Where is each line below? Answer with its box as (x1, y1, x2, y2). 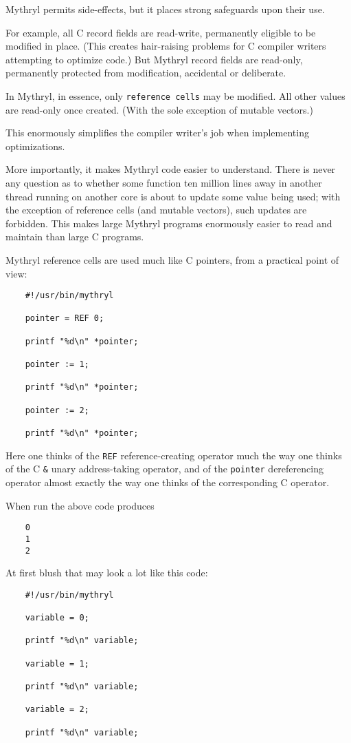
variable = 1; (25, 658, 89, 669)
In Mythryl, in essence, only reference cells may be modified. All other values (5, 88, 346, 103)
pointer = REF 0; (25, 313, 104, 324)
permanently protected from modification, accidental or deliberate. (5, 65, 286, 80)
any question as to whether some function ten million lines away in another (5, 176, 322, 189)
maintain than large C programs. (5, 229, 144, 244)
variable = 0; (25, 613, 89, 623)
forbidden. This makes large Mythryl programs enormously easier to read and (5, 216, 332, 230)
